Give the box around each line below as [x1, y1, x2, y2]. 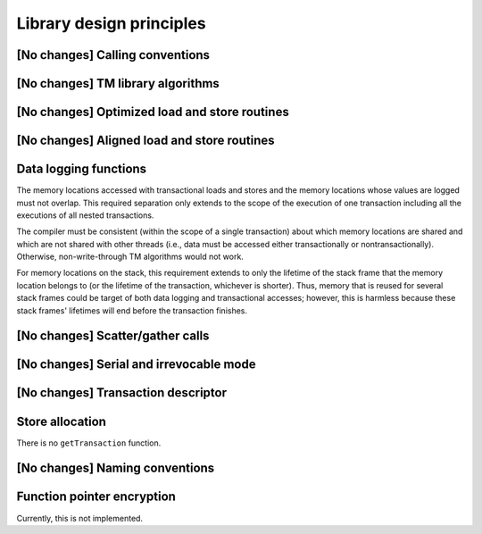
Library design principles [16, 13, 206, 33]
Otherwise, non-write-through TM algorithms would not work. [16, 251, 245, 263]
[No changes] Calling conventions [16, 47, 210, 63]
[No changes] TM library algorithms [16, 76, 220, 91]
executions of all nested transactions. [16, 210, 154, 221]
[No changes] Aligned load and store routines [16, 133, 276, 148]
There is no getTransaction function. [16, 438, 162, 448]
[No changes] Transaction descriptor [16, 385, 228, 401]
